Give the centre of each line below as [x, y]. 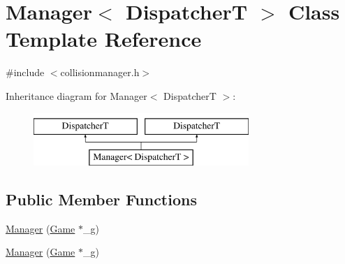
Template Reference [104, 39]
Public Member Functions [101, 199]
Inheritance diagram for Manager [76, 95]
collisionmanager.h [100, 72]
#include [25, 72]
